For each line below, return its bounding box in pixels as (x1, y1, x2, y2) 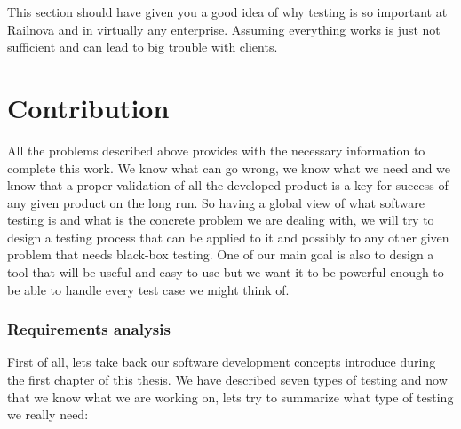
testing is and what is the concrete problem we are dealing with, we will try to (7, 211, 434, 229)
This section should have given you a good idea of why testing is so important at (7, 3, 448, 20)
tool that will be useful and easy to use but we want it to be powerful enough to (7, 263, 444, 282)
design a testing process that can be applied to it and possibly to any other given (7, 227, 449, 246)
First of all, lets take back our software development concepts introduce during (7, 353, 436, 371)
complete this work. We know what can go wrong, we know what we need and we (7, 158, 451, 177)
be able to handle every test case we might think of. (7, 280, 290, 298)
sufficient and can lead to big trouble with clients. (7, 37, 278, 56)
